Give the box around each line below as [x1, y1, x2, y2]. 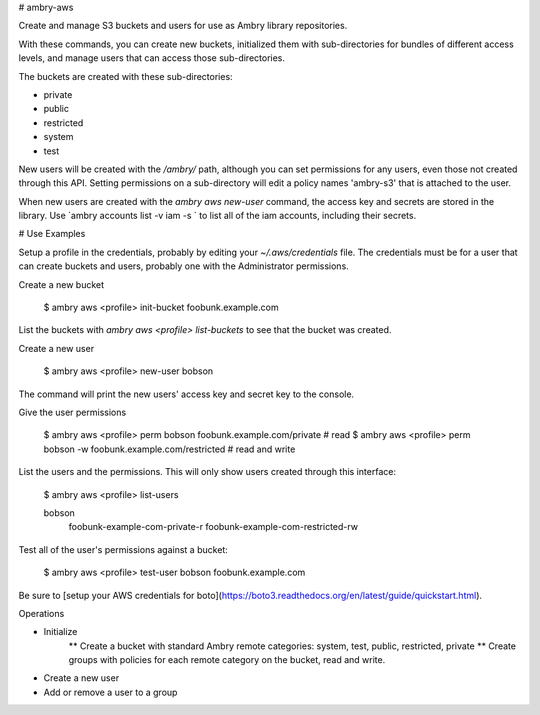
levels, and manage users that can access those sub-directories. [18, 52, 285, 64]
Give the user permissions [18, 406, 127, 418]
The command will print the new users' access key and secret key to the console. [18, 388, 355, 400]
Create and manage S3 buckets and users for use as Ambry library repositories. [18, 20, 348, 32]
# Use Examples [18, 228, 86, 240]
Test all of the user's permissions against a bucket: [18, 543, 229, 555]
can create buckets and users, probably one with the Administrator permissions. [18, 260, 349, 272]
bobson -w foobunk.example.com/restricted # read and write [43, 443, 296, 455]
